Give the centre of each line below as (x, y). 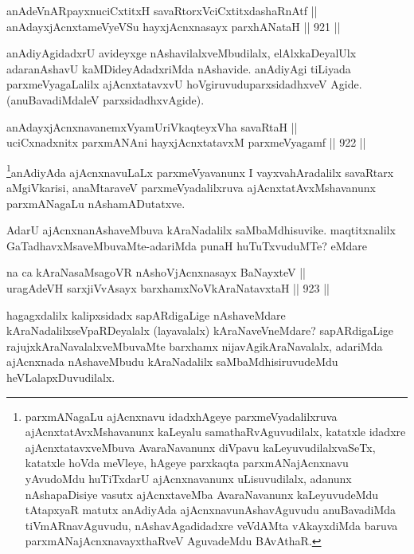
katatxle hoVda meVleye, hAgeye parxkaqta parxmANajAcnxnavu (187, 463)
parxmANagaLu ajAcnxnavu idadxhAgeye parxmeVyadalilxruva (181, 416)
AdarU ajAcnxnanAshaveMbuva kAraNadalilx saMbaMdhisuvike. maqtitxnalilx (201, 230)
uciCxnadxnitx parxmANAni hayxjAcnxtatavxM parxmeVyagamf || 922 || (186, 142)
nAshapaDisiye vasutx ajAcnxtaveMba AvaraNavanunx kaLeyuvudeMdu (202, 494)
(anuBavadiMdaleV (53, 99)
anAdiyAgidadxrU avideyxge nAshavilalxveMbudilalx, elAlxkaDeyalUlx (182, 53)
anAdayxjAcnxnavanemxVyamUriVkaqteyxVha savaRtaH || (152, 126)
